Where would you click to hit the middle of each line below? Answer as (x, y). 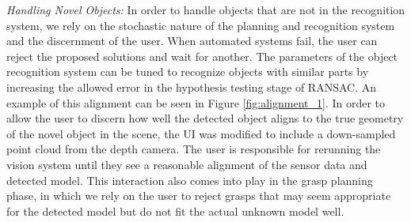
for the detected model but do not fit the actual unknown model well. (175, 211)
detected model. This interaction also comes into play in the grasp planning (190, 180)
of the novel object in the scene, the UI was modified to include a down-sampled (201, 133)
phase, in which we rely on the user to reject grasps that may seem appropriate (199, 196)
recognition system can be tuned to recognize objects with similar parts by (188, 71)
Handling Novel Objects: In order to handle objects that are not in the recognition (206, 9)
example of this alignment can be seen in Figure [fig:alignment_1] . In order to (196, 102)
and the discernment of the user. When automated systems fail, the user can (192, 41)
